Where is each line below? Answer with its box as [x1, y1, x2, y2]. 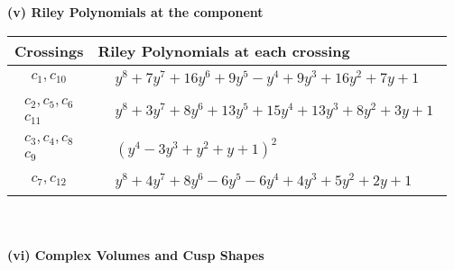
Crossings [14, 40, 84, 61]
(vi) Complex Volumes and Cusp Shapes [7, 245, 264, 264]
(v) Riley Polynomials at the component [7, 3, 264, 21]
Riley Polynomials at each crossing [97, 40, 350, 61]
